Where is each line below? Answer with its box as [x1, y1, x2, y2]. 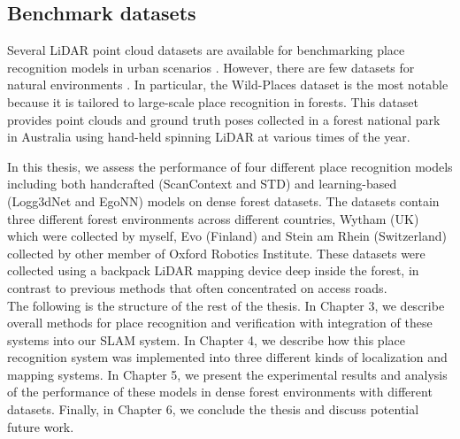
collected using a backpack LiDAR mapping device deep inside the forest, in [7, 261, 419, 280]
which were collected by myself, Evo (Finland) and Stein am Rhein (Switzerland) [7, 227, 447, 245]
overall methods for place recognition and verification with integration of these [7, 313, 433, 332]
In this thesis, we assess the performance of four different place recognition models [7, 157, 453, 175]
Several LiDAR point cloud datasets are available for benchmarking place [7, 41, 405, 59]
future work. [7, 417, 74, 435]
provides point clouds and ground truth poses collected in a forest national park [7, 110, 441, 128]
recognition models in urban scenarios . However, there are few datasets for [7, 58, 415, 76]
